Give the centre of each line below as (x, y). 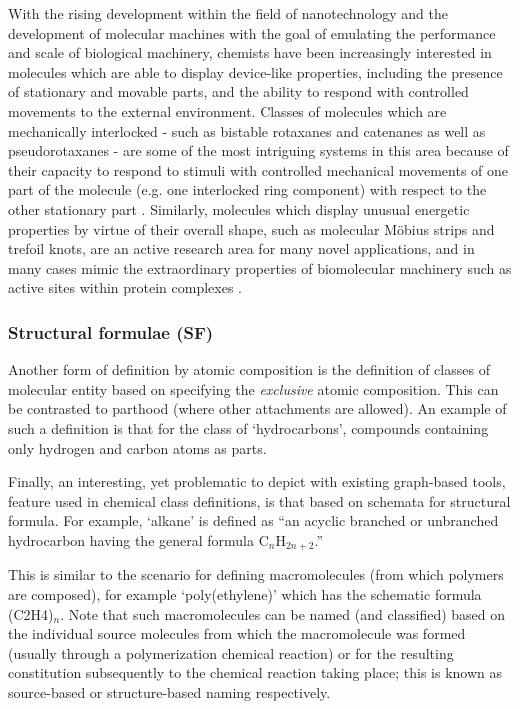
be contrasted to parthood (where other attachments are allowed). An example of (257, 408)
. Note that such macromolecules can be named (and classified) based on (283, 613)
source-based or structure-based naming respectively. (169, 691)
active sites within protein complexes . (125, 287)
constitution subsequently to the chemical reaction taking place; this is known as (255, 672)
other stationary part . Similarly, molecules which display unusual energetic (239, 208)
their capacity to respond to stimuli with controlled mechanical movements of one (258, 169)
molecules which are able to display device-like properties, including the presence (255, 71)
